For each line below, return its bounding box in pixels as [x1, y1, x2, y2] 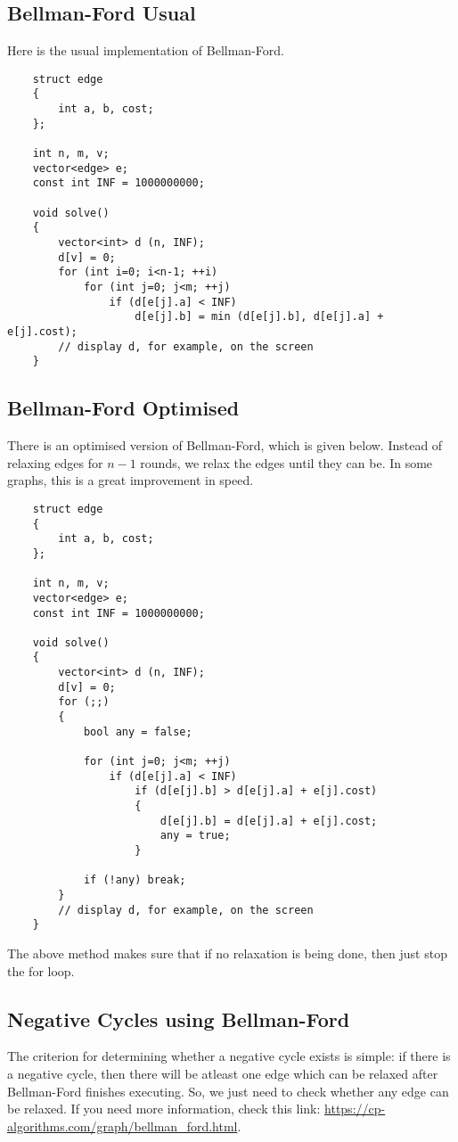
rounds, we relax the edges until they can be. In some [140, 453, 433, 472]
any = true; [159, 829, 231, 842]
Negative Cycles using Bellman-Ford [7, 1005, 350, 1032]
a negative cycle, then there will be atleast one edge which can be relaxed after [7, 1064, 438, 1082]
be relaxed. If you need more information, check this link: [7, 1099, 321, 1118]
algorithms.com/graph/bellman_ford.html [7, 1116, 238, 1135]
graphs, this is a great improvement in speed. [7, 471, 254, 489]
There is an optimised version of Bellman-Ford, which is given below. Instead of [7, 436, 443, 455]
